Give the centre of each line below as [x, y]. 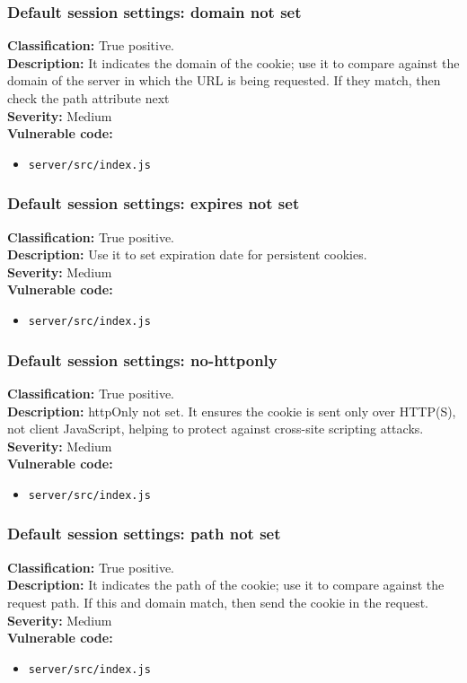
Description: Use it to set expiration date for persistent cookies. [187, 254]
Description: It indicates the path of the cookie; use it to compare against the [226, 585]
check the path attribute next [88, 98]
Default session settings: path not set [144, 534]
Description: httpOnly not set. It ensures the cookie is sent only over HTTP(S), [232, 411]
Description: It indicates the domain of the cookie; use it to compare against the [233, 62]
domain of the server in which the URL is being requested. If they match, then [224, 80]
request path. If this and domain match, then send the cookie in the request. [218, 602]
